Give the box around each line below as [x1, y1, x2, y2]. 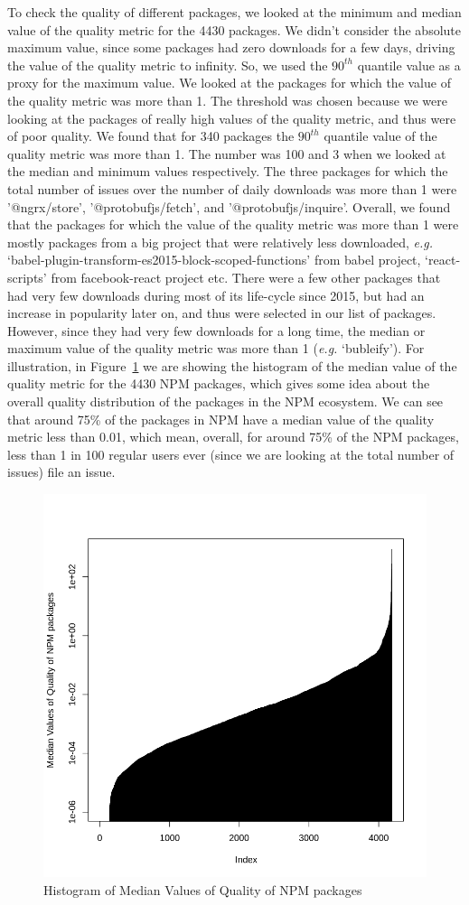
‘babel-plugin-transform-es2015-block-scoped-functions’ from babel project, [7, 250, 421, 269]
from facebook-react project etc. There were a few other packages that [51, 267, 441, 286]
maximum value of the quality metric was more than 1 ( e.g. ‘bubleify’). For [7, 339, 425, 358]
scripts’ [7, 267, 47, 286]
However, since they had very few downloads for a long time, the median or [7, 321, 426, 340]
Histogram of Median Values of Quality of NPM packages [43, 880, 362, 899]
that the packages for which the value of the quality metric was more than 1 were [7, 215, 459, 234]
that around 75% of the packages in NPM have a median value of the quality [7, 409, 435, 428]
